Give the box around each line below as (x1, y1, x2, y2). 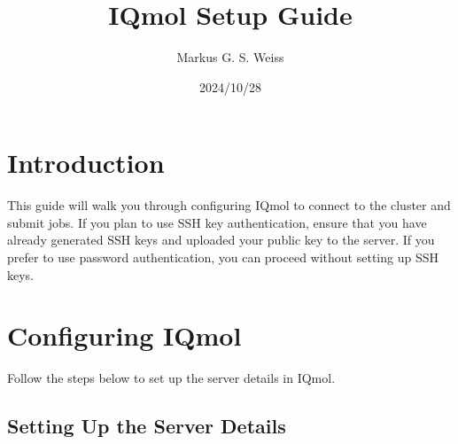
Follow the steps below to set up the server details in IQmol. (7, 369, 336, 387)
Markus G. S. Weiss (176, 48, 284, 66)
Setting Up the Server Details (7, 412, 286, 440)
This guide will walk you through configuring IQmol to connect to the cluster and (7, 196, 451, 214)
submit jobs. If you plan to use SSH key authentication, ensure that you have (7, 213, 427, 231)
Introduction (7, 144, 165, 181)
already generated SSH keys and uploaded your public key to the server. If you (7, 230, 435, 249)
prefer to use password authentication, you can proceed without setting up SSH (7, 248, 439, 267)
